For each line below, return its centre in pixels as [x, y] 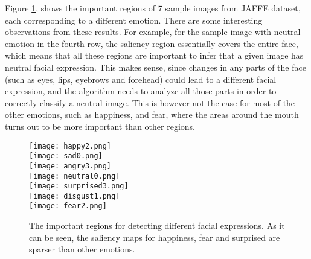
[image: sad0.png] [66, 156]
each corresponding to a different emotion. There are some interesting [134, 20]
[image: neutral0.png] [75, 176]
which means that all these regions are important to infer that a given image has [154, 55]
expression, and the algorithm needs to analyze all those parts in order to [141, 91]
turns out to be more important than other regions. [100, 126]
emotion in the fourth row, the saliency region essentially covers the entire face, [152, 43]
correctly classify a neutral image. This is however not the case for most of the [150, 102]
